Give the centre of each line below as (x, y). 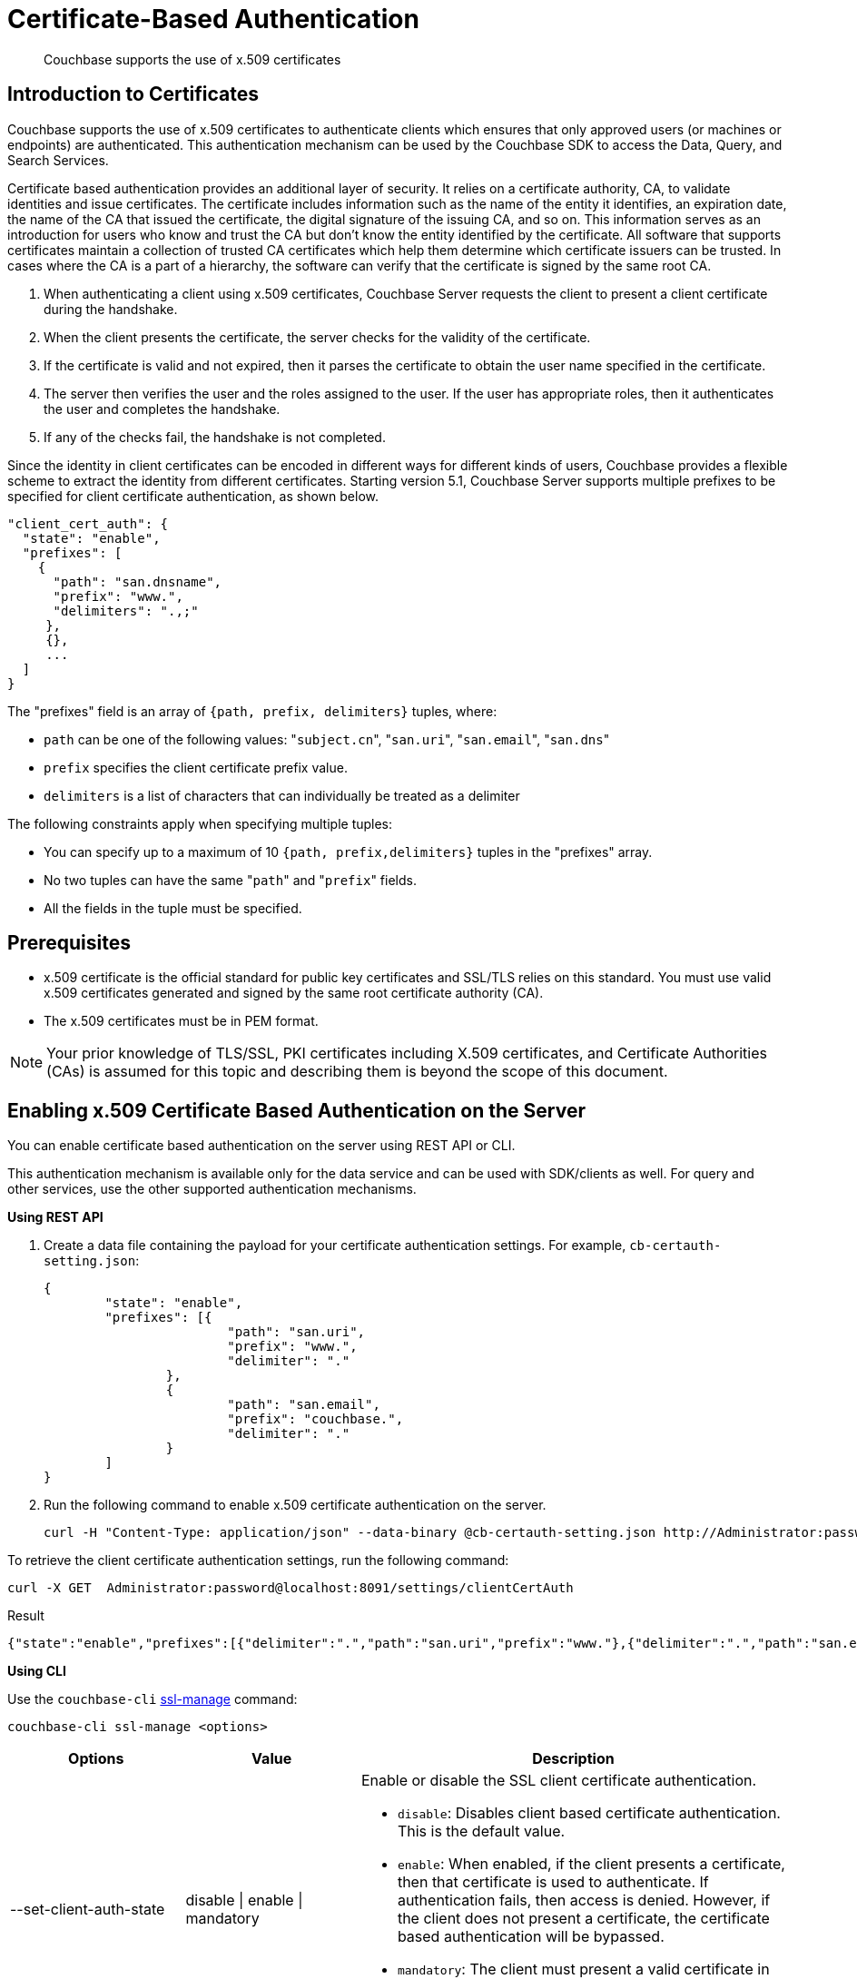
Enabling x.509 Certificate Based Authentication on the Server (296, 1110)
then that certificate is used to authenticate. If (553, 1882)
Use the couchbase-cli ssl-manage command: (153, 1699)
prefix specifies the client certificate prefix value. (196, 767)
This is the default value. (481, 1831)
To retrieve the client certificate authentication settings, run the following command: (258, 1561)
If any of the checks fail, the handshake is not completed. (215, 437)
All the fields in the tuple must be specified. (173, 908)
